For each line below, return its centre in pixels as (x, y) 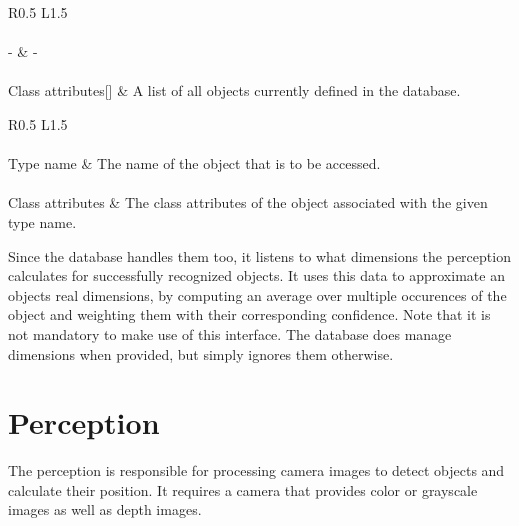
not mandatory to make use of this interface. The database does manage (230, 333)
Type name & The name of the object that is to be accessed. (194, 163)
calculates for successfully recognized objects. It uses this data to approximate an (256, 275)
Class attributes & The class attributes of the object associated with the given (248, 202)
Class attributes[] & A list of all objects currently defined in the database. (234, 90)
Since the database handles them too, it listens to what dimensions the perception (259, 255)
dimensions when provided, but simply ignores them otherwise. (201, 353)
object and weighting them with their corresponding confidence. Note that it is (249, 314)
